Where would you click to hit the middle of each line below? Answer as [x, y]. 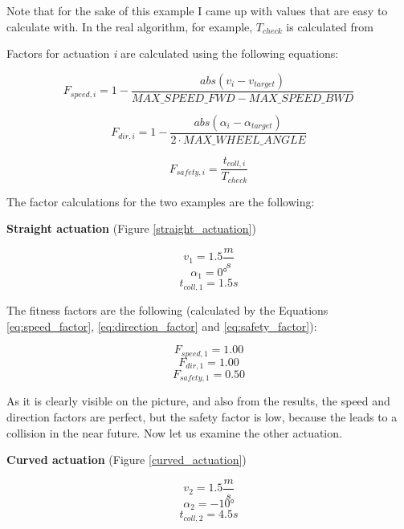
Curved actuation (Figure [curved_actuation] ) [127, 460]
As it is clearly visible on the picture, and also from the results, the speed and [198, 401]
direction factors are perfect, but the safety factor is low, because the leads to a [202, 417]
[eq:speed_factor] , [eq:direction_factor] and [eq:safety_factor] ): [162, 326]
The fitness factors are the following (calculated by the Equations [167, 309]
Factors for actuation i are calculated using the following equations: [173, 53]
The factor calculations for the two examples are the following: [161, 201]
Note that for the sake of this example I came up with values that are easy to [197, 10]
